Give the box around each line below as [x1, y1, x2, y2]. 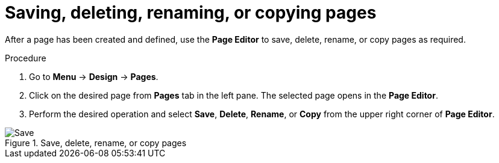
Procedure [5, 52, 46, 63]
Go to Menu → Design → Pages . [29, 71, 158, 82]
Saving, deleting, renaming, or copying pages [5, 2, 377, 23]
